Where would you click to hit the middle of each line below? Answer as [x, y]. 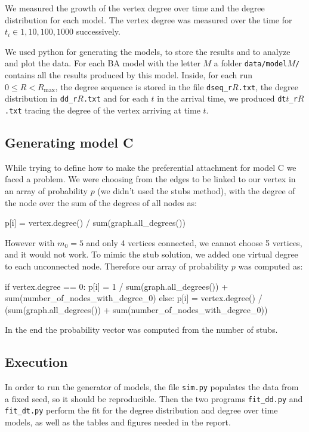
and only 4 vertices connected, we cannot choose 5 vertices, [194, 242]
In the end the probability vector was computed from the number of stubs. [141, 330]
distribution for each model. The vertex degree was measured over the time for [149, 19]
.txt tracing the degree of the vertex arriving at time [103, 110]
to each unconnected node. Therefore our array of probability [117, 266]
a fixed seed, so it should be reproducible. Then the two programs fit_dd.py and [154, 398]
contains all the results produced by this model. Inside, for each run [129, 75]
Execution [36, 362]
